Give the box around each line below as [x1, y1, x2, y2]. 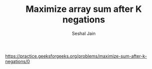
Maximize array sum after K [25, 3, 142, 15]
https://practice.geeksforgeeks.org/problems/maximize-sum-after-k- [5, 53, 147, 59]
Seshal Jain [72, 30, 96, 36]
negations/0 [5, 58, 30, 64]
